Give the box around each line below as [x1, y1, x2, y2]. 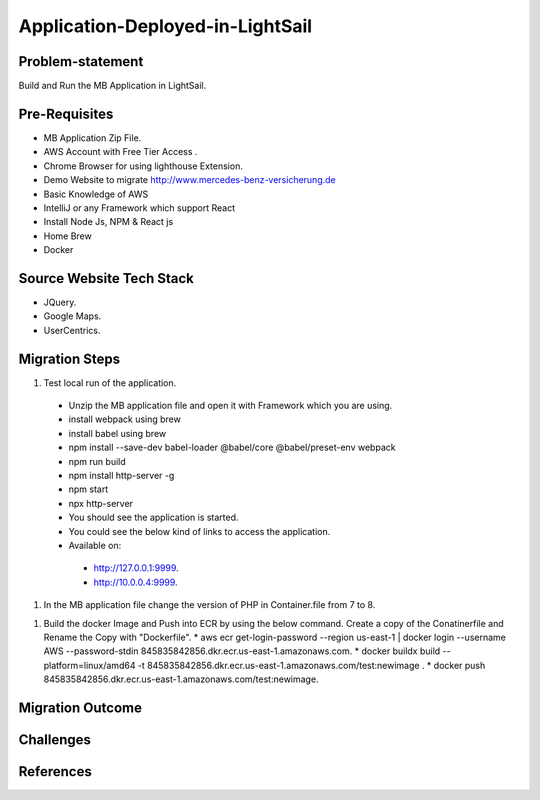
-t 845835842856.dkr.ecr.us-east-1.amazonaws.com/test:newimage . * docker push [137, 659, 486, 671]
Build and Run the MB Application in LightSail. [18, 80, 207, 92]
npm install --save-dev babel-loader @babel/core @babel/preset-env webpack [68, 441, 396, 454]
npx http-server [68, 497, 134, 509]
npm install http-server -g [68, 470, 175, 482]
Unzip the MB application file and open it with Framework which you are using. [68, 400, 393, 412]
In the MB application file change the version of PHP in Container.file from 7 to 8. [43, 599, 376, 611]
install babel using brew [68, 427, 167, 439]
